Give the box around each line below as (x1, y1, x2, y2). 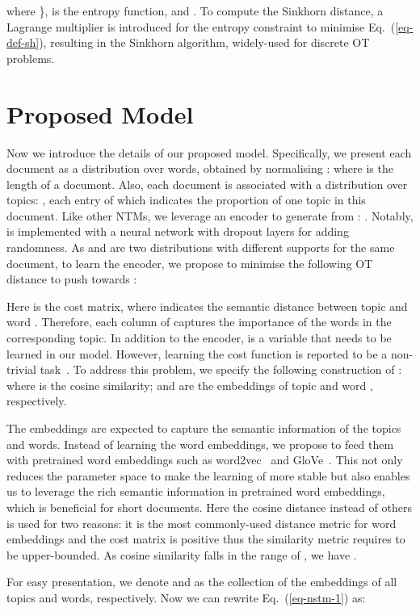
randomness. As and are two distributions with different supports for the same (6, 239, 395, 256)
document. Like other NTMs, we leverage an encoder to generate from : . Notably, (6, 207, 414, 224)
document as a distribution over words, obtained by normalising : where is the (6, 160, 393, 177)
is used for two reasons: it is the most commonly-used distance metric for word (6, 514, 397, 531)
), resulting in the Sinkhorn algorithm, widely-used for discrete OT (39, 34, 370, 51)
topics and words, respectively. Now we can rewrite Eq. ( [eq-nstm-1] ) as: (6, 589, 366, 606)
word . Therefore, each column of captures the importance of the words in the (6, 313, 392, 330)
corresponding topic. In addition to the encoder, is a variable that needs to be (6, 329, 392, 346)
